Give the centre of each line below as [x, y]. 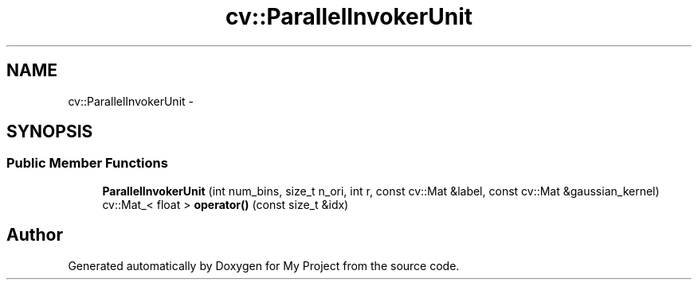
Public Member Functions [87, 163]
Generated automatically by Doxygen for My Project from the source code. [264, 265]
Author [35, 235]
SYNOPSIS [50, 132]
